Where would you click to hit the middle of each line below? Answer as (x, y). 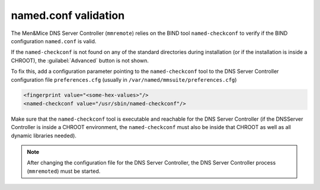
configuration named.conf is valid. (54, 41)
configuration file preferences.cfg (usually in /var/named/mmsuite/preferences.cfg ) (124, 79)
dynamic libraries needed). (44, 136)
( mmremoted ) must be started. (64, 171)
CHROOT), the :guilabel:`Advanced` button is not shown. (80, 60)
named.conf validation (68, 15)
